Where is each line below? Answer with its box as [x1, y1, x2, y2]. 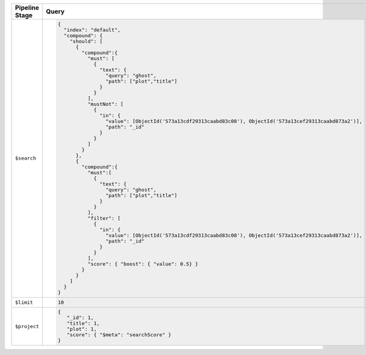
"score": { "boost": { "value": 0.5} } [87, 261, 198, 267]
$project [15, 323, 40, 329]
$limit [15, 299, 34, 306]
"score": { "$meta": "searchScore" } [66, 332, 172, 338]
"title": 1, [66, 320, 100, 327]
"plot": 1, [66, 326, 97, 332]
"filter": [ [87, 215, 121, 222]
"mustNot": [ [87, 100, 124, 107]
